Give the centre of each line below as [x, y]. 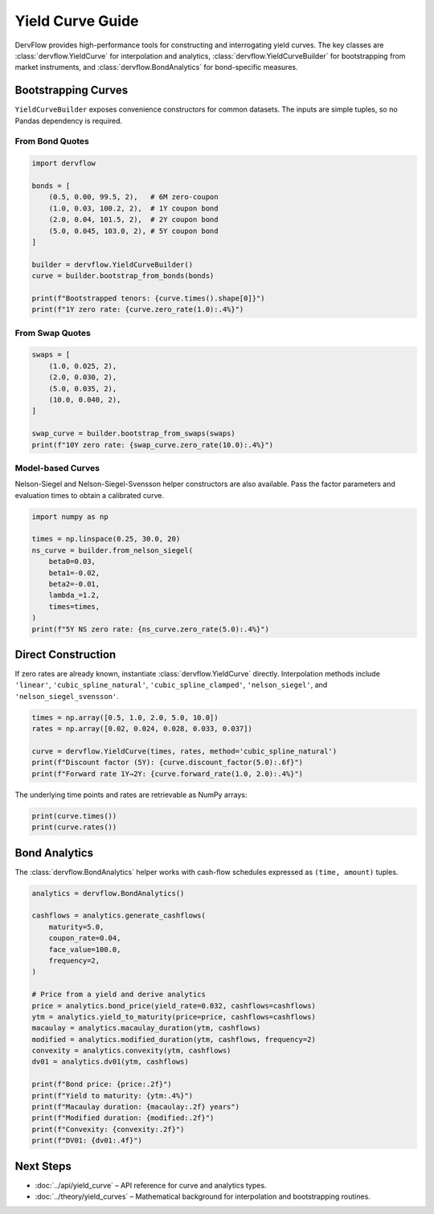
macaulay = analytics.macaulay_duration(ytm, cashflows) [146, 1028]
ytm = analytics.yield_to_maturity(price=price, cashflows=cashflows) [174, 1017]
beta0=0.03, [72, 562]
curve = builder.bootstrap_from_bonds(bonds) [123, 276]
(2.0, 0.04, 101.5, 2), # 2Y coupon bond [133, 220]
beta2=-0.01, [74, 584]
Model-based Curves [57, 468]
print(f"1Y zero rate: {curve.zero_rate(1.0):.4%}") [138, 310]
